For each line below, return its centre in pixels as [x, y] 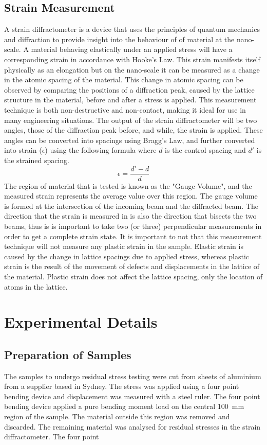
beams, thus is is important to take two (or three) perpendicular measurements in [133, 226]
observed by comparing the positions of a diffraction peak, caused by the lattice [129, 89]
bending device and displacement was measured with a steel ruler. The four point [132, 396]
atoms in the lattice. [36, 286]
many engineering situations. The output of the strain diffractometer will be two [131, 120]
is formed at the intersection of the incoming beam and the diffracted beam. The [131, 206]
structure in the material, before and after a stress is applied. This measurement [130, 100]
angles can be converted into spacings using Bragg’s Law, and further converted [130, 140]
